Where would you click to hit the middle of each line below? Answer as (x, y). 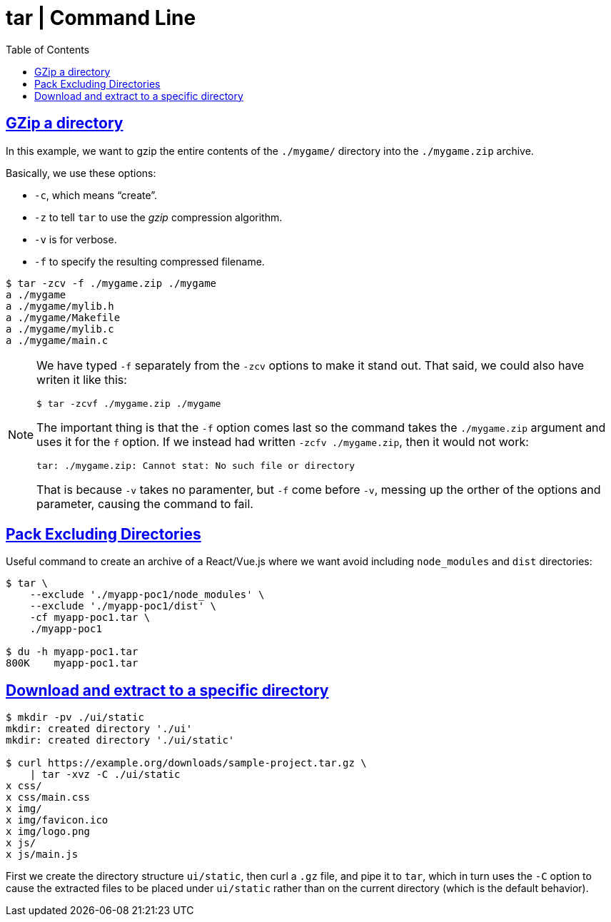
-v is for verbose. (76, 239)
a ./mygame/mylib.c (60, 329)
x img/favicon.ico (57, 820)
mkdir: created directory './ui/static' (120, 740)
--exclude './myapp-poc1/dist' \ (123, 606)
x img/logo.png (48, 832)
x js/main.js (42, 855)
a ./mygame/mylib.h (60, 306)
